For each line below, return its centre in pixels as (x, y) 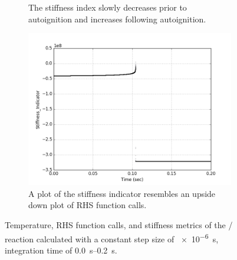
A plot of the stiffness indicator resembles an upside (122, 193)
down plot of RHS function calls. (88, 205)
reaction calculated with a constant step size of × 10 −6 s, (112, 238)
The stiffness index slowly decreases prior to (108, 7)
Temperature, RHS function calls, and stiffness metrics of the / (119, 224)
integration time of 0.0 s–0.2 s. (61, 250)
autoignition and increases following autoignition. (117, 19)
